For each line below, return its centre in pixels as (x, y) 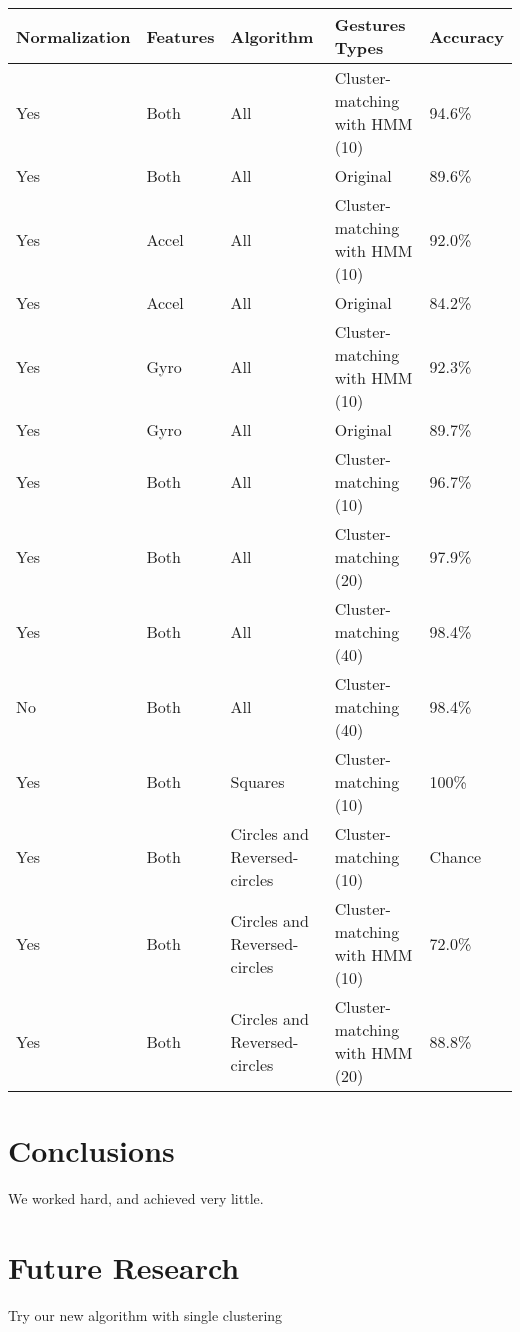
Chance (455, 856)
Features (180, 36)
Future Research (124, 1266)
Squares (257, 781)
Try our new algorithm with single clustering (145, 1314)
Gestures (370, 24)
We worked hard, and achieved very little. (136, 1198)
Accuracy (466, 36)
